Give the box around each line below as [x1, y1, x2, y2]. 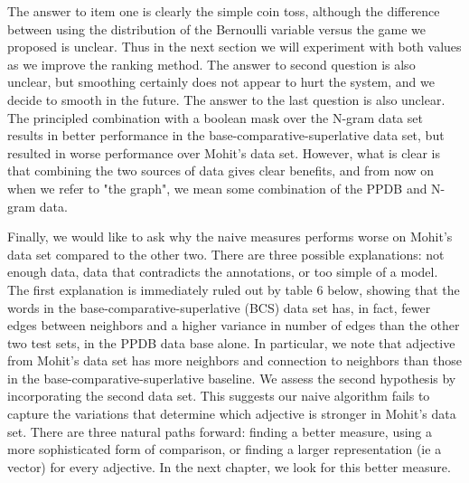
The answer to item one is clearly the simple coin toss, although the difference [7, 2, 440, 20]
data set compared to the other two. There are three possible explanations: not [7, 244, 445, 263]
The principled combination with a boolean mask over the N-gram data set [7, 108, 423, 127]
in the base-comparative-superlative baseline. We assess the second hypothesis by [7, 368, 456, 387]
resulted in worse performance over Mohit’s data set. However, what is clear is [7, 143, 441, 162]
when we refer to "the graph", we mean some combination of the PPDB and [7, 178, 427, 197]
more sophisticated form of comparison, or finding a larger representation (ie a [7, 440, 442, 459]
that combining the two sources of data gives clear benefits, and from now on [7, 161, 435, 180]
